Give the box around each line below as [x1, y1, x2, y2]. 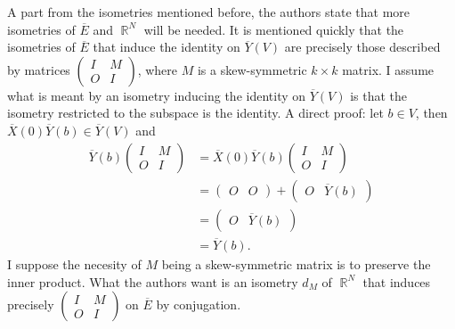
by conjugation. [156, 295, 241, 314]
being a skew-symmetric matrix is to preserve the [161, 254, 431, 273]
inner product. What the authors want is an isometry [7, 272, 298, 291]
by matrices [7, 60, 70, 78]
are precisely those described [284, 37, 441, 56]
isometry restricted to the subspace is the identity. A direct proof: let [7, 103, 384, 122]
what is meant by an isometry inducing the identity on [7, 86, 306, 104]
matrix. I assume [342, 60, 435, 78]
